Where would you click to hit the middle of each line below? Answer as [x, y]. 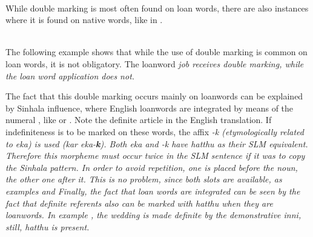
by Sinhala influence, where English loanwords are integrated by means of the [150, 108]
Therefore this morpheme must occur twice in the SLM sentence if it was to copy [155, 155]
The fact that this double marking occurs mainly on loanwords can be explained [154, 96]
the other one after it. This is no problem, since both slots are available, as [144, 179]
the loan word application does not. [70, 75]
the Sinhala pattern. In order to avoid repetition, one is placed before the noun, [152, 167]
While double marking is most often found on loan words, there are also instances [157, 8]
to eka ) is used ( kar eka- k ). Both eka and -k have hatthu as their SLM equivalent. [157, 143]
